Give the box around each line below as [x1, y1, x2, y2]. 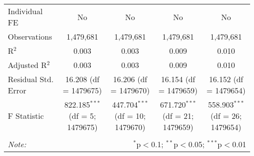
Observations [8, 31, 52, 42]
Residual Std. [8, 73, 54, 85]
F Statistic [8, 110, 44, 121]
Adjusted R [8, 59, 47, 70]
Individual [8, 5, 43, 17]
